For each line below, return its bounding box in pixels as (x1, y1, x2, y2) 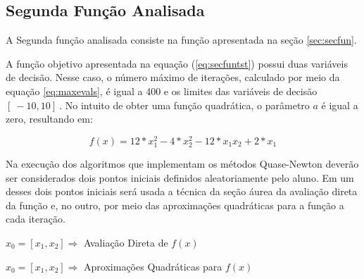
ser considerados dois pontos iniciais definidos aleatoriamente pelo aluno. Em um (6, 170, 354, 185)
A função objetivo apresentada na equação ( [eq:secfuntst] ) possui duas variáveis (6, 56, 348, 70)
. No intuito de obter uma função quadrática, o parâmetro (59, 97, 310, 112)
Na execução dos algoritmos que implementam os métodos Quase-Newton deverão (6, 156, 359, 170)
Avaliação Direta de (84, 235, 168, 249)
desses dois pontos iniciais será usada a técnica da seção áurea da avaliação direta (6, 184, 358, 199)
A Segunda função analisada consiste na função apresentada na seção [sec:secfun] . (6, 32, 357, 47)
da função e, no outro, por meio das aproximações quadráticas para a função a (6, 197, 344, 212)
